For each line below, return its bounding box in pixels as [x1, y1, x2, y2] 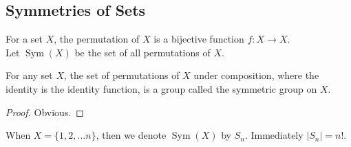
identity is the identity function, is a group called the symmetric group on [6, 81, 317, 95]
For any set [6, 68, 53, 82]
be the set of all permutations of [74, 45, 211, 59]
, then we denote [96, 128, 167, 142]
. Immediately [244, 128, 304, 142]
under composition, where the [193, 68, 319, 82]
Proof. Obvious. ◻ [6, 104, 84, 119]
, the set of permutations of [64, 68, 180, 82]
